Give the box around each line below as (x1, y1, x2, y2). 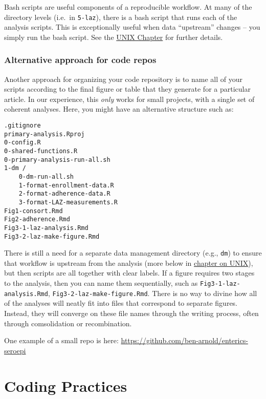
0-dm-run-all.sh (18, 173, 74, 180)
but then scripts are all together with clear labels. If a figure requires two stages (4, 267, 255, 278)
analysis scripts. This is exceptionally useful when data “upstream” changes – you (4, 22, 260, 32)
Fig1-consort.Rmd (4, 207, 63, 215)
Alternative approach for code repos (4, 53, 157, 66)
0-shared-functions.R (4, 148, 78, 155)
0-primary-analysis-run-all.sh (4, 156, 110, 163)
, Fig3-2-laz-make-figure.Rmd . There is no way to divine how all (48, 287, 257, 298)
